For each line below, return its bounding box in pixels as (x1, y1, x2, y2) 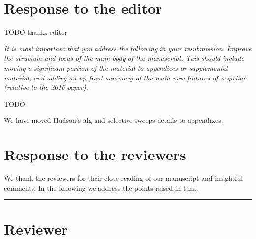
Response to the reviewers (4, 144, 186, 164)
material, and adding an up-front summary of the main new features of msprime (4, 72, 246, 82)
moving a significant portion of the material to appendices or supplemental (4, 62, 228, 73)
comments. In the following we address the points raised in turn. (4, 182, 198, 193)
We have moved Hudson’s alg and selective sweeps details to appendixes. (4, 115, 223, 125)
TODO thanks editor (4, 27, 67, 37)
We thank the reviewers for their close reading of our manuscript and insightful (4, 173, 243, 183)
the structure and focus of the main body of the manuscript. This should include (4, 53, 244, 63)
